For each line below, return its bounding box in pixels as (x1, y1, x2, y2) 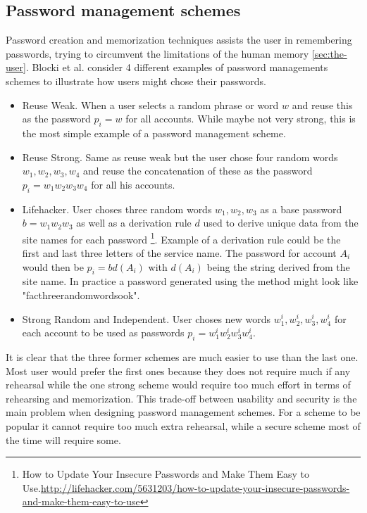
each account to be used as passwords (22, 325, 185, 340)
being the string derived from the (206, 259, 350, 274)
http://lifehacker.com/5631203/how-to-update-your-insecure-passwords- (40, 480, 350, 495)
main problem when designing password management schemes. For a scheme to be (6, 405, 361, 419)
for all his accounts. (91, 177, 175, 191)
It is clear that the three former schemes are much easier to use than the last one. (6, 349, 359, 364)
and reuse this (292, 97, 353, 112)
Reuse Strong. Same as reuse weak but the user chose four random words (22, 149, 338, 164)
